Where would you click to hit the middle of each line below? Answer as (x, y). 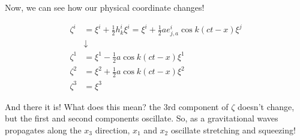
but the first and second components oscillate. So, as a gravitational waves (142, 118)
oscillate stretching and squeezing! (233, 130)
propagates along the (43, 130)
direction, (112, 130)
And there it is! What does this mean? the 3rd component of (117, 106)
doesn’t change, (266, 106)
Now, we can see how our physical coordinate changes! (105, 7)
